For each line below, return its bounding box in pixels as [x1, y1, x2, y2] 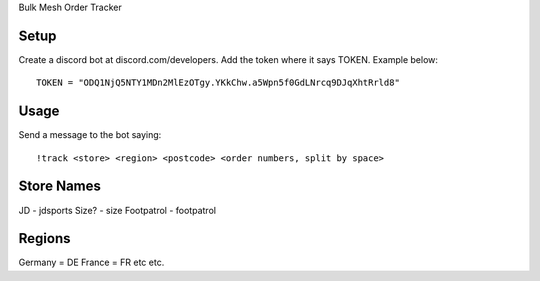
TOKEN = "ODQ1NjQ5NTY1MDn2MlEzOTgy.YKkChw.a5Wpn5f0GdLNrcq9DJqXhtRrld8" [36, 77, 400, 89]
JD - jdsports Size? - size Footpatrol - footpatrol [18, 204, 217, 216]
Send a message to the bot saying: [18, 129, 162, 141]
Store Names [18, 178, 102, 195]
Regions [18, 230, 71, 247]
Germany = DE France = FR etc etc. [18, 256, 165, 269]
